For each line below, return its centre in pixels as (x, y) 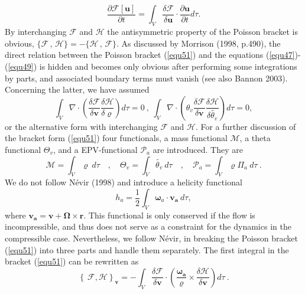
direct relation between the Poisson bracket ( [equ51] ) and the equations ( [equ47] (150, 55)
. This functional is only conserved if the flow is (169, 215)
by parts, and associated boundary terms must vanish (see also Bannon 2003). (146, 78)
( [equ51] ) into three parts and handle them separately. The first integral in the (147, 249)
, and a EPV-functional (95, 150)
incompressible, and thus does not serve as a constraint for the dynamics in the (148, 226)
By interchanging (36, 32)
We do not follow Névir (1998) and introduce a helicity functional (124, 182)
